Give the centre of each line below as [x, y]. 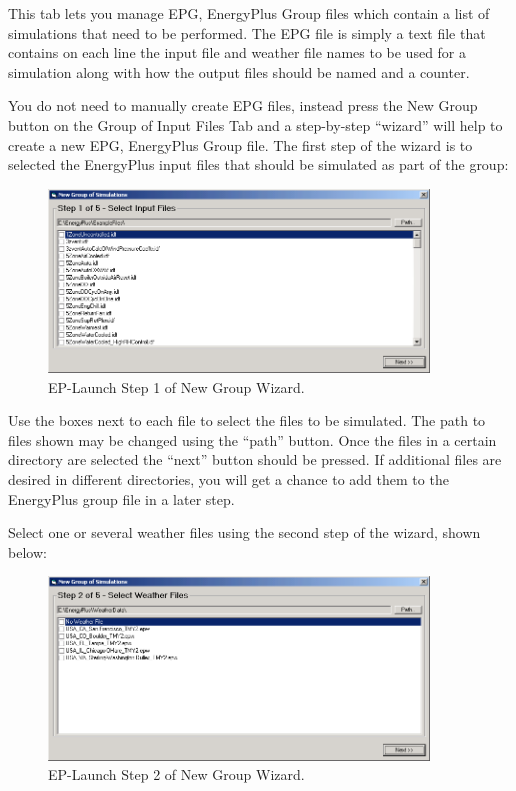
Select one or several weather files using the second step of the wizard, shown [244, 532]
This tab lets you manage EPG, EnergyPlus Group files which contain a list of [249, 13]
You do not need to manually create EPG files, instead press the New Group [243, 105]
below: [27, 551]
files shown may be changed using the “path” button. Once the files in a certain [252, 439]
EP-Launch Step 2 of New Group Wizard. [176, 774]
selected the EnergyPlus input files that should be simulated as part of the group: [258, 164]
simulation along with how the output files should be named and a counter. [239, 71]
